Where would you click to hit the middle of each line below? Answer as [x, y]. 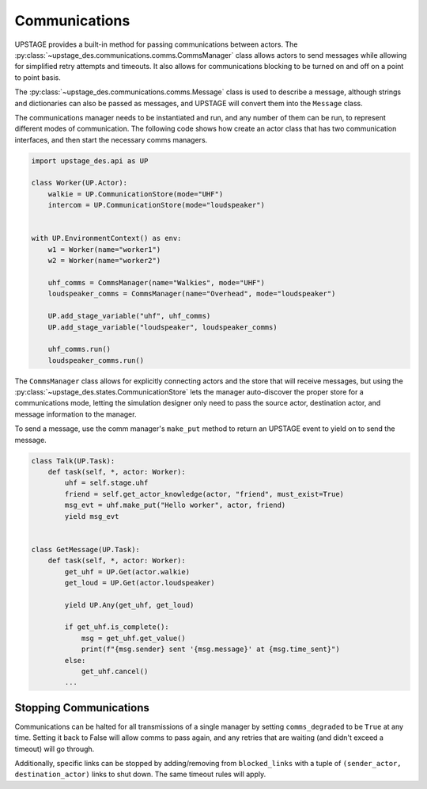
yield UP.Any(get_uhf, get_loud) [129, 605]
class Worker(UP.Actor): [79, 183]
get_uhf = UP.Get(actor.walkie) [127, 572]
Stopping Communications [82, 708]
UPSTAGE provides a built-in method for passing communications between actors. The [156, 44]
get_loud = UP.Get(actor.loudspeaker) [140, 583]
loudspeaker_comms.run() [96, 360]
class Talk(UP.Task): [73, 461]
